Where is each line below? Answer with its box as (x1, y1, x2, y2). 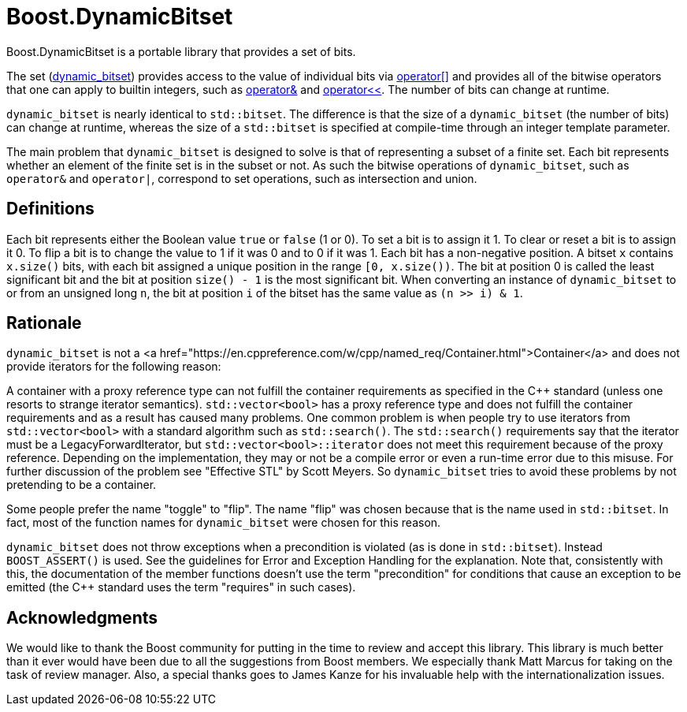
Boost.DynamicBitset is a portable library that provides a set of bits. (6, 44, 356, 58)
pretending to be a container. (6, 478, 157, 492)
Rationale (6, 313, 82, 334)
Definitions (6, 199, 95, 219)
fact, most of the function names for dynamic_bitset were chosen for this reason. (6, 516, 441, 530)
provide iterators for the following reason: (6, 360, 221, 374)
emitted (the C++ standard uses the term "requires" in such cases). (6, 580, 356, 595)
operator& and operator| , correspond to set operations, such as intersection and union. (6, 171, 477, 185)
